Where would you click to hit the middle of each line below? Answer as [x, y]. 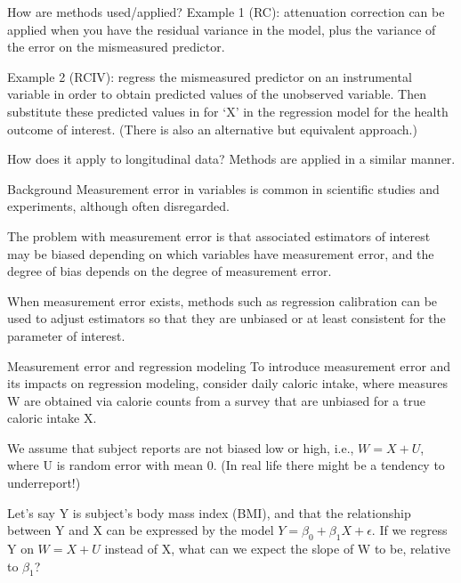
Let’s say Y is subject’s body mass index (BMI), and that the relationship [209, 512]
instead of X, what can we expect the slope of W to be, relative [278, 549]
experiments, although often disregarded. [118, 206]
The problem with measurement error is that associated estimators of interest [219, 235]
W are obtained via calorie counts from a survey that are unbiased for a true [216, 400]
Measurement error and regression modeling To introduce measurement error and [229, 365]
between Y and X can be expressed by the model [141, 530]
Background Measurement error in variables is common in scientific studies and [223, 188]
